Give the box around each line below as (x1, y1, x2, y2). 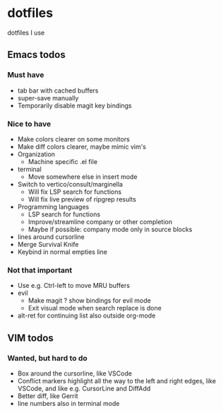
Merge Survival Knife (17, 240, 79, 248)
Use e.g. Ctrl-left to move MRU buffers (17, 281, 131, 290)
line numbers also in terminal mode (17, 399, 120, 407)
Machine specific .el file (28, 157, 97, 165)
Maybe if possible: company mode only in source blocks (28, 225, 193, 233)
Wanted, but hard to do (7, 353, 88, 363)
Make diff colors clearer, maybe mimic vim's (17, 142, 147, 151)
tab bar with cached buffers (17, 86, 99, 95)
